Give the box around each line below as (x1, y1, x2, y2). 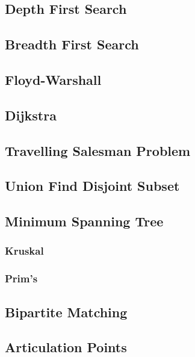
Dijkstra (5, 105, 57, 124)
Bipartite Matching (5, 302, 128, 321)
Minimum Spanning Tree (5, 212, 164, 231)
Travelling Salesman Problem (5, 141, 191, 160)
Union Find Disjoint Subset (5, 176, 180, 195)
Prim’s (5, 271, 38, 286)
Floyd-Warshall (5, 70, 102, 88)
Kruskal (5, 243, 44, 258)
